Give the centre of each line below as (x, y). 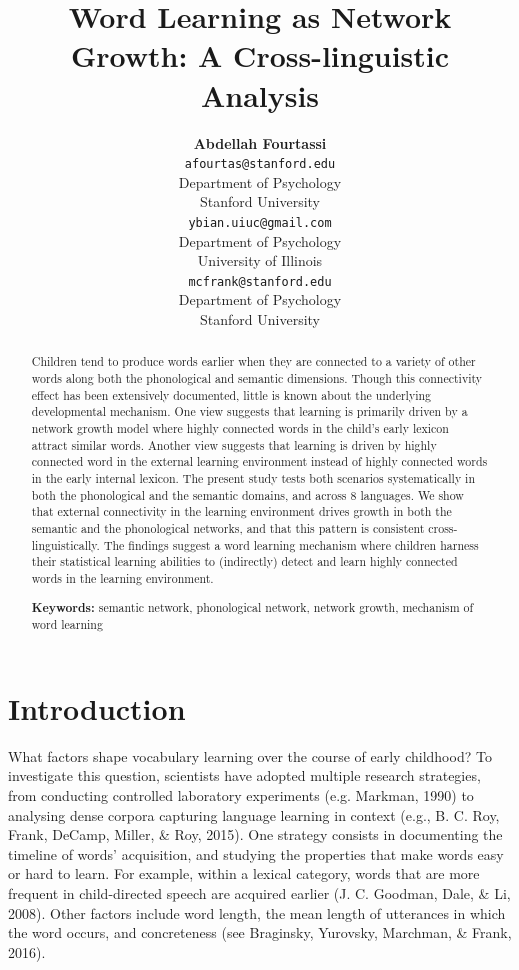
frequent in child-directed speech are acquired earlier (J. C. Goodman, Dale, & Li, (259, 892)
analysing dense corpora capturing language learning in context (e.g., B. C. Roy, (254, 814)
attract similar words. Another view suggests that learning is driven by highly (234, 444)
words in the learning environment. (122, 577)
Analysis (260, 94)
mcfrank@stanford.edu (260, 281)
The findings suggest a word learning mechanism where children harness (291, 544)
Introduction (97, 707)
